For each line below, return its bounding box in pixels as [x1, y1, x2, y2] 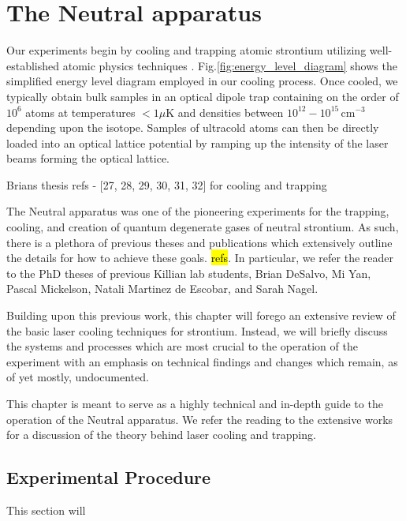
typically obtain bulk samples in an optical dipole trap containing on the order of [6, 88, 399, 104]
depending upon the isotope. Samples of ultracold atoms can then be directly [6, 119, 379, 136]
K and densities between [166, 103, 284, 120]
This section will [6, 501, 86, 518]
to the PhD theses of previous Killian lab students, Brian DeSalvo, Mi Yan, [6, 264, 371, 281]
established [6, 57, 60, 73]
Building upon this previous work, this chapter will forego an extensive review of [6, 307, 396, 324]
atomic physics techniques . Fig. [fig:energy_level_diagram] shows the [62, 57, 397, 73]
